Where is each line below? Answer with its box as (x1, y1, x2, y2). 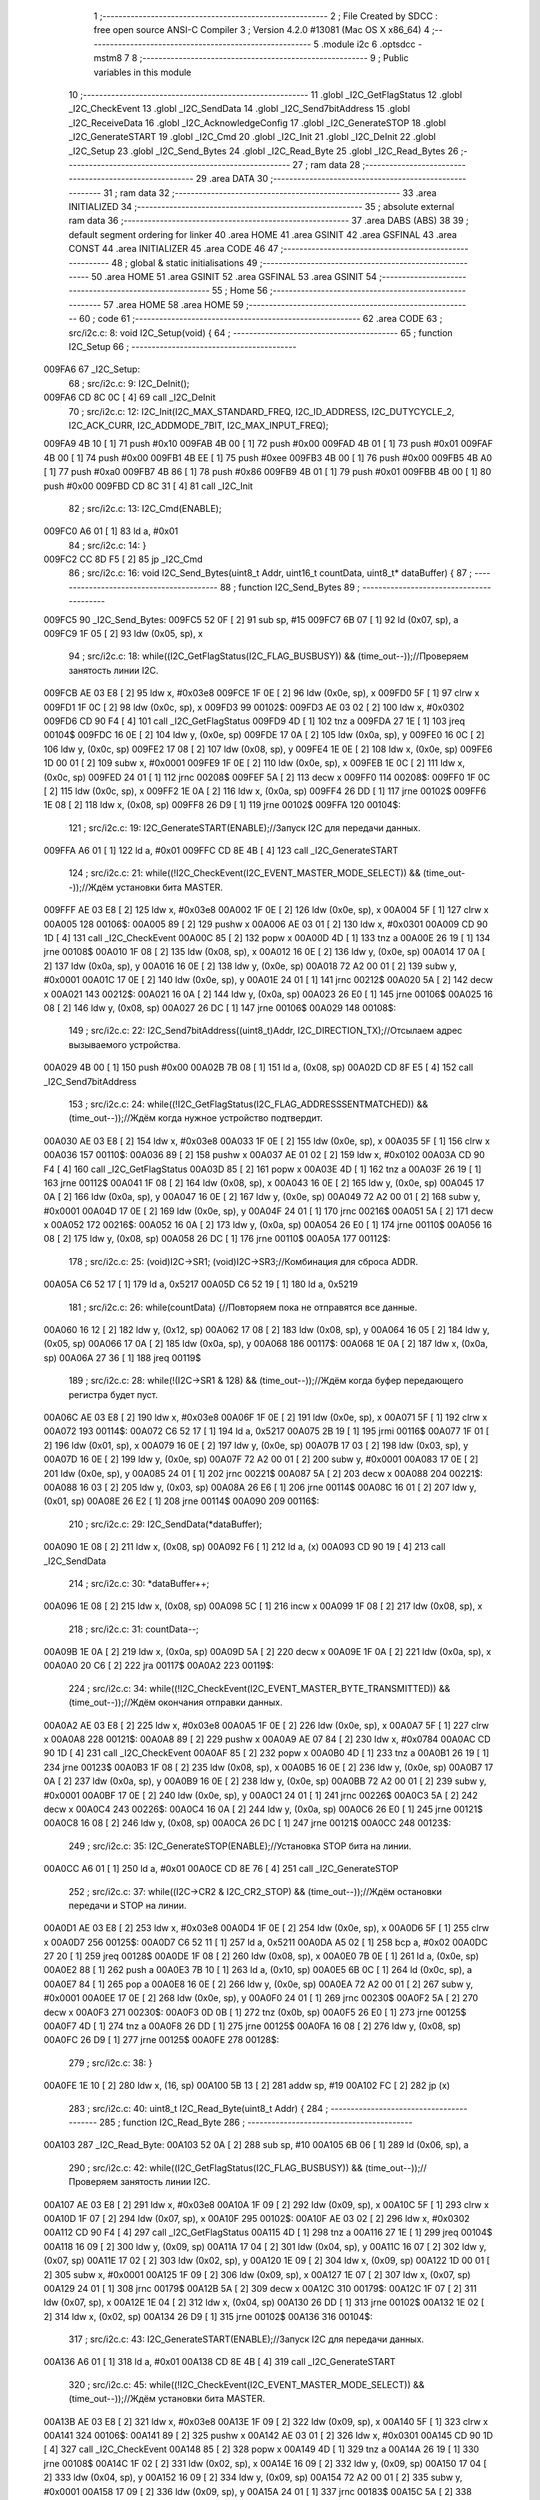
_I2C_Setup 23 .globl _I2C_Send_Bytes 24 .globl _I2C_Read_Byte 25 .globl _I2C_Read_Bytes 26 (68, 145, 459, 157)
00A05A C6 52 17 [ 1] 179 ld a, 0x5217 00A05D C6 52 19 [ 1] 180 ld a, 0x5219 (43, 1278, 359, 1290)
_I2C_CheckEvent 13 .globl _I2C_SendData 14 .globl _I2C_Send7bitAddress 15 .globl (68, 103, 410, 115)
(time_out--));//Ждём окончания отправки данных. (68, 1696, 283, 1709)
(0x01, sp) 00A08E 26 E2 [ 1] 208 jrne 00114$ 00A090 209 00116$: (43, 1495, 320, 1507)
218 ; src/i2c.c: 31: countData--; (68, 1623, 199, 1635)
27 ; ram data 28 (292, 158, 361, 170)
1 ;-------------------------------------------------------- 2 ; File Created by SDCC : (93, 10, 439, 22)
